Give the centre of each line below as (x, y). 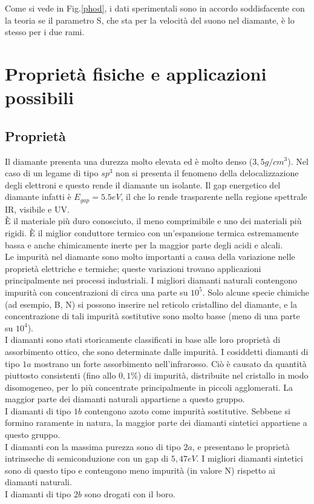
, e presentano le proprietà (241, 446)
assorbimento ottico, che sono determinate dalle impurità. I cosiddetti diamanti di (157, 351)
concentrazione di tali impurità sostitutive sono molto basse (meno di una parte (152, 316)
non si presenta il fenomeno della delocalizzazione (207, 173)
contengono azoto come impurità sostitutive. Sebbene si (187, 410)
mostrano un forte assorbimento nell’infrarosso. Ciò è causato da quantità (170, 363)
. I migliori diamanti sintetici (250, 458)
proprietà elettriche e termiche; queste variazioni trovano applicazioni (133, 268)
